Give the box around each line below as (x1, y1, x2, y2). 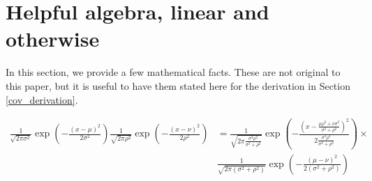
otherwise (6, 24, 100, 53)
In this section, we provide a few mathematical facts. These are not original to (6, 65, 341, 79)
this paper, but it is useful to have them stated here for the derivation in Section (6, 78, 350, 93)
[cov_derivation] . (6, 92, 78, 107)
